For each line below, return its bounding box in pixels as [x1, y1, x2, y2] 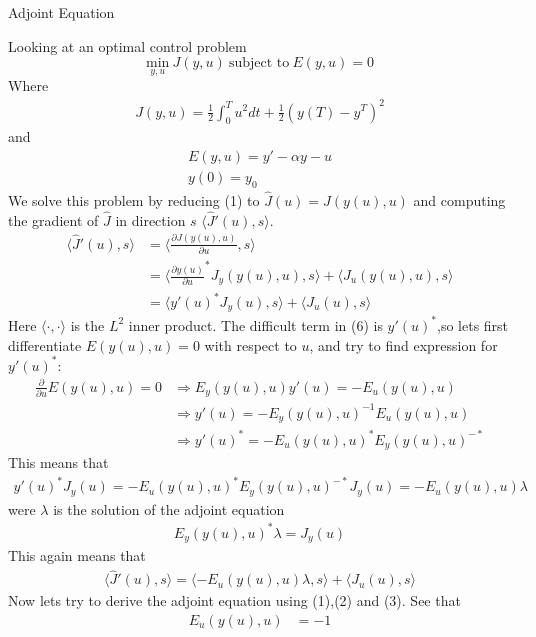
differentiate [8, 334, 82, 355]
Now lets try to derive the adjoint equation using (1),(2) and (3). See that [8, 590, 461, 611]
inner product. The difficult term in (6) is [128, 314, 383, 335]
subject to [228, 56, 290, 71]
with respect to [204, 334, 297, 355]
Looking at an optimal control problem [8, 35, 247, 56]
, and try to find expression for [309, 334, 498, 355]
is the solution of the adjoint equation [53, 498, 285, 519]
